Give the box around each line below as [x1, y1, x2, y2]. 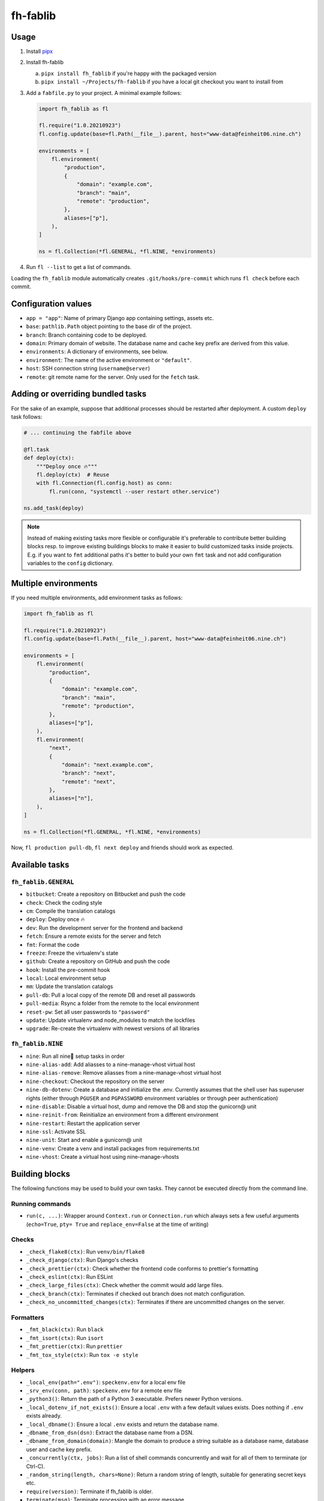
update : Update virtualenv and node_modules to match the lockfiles [26, 1016, 196, 1024]
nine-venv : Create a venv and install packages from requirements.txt [26, 1144, 200, 1152]
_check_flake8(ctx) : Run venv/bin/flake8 [26, 1248, 145, 1255]
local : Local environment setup [26, 974, 107, 982]
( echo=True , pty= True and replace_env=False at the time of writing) [26, 1221, 209, 1228]
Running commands [11, 1200, 71, 1208]
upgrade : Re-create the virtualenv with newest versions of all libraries [26, 1025, 200, 1032]
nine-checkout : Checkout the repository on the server [26, 1078, 165, 1085]
